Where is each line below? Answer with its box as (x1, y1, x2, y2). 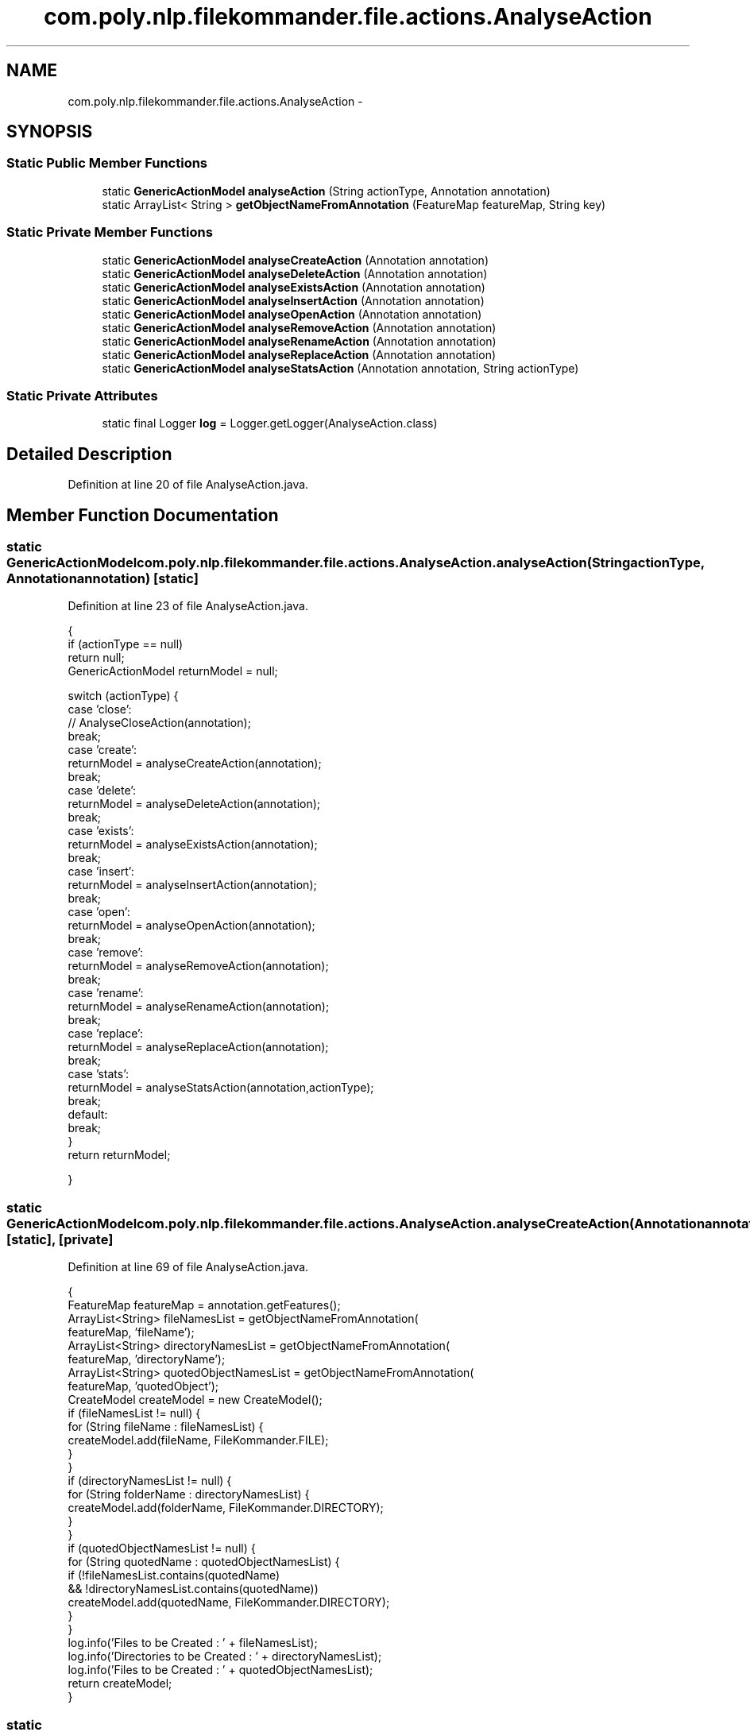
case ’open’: (68, 905, 130, 919)
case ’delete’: (68, 783, 137, 798)
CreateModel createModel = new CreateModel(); (68, 1393, 323, 1407)
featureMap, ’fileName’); (68, 1325, 195, 1340)
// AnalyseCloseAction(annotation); (68, 716, 251, 730)
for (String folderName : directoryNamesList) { (68, 1487, 310, 1502)
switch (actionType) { (68, 689, 179, 703)
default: (68, 1108, 108, 1122)
